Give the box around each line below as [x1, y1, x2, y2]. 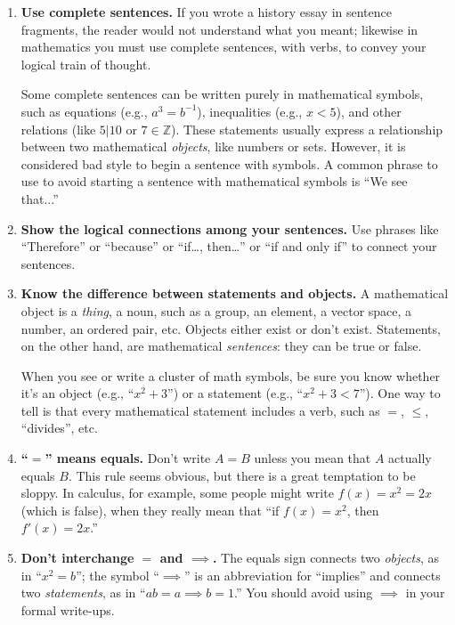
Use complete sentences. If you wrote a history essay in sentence [20, 3, 392, 20]
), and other [336, 101, 402, 120]
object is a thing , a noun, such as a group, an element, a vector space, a [20, 301, 412, 320]
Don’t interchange [20, 548, 134, 567]
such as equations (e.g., [20, 101, 148, 120]
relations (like [20, 119, 96, 138]
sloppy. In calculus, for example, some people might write [20, 483, 334, 502]
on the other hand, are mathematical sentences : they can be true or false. [20, 337, 422, 355]
